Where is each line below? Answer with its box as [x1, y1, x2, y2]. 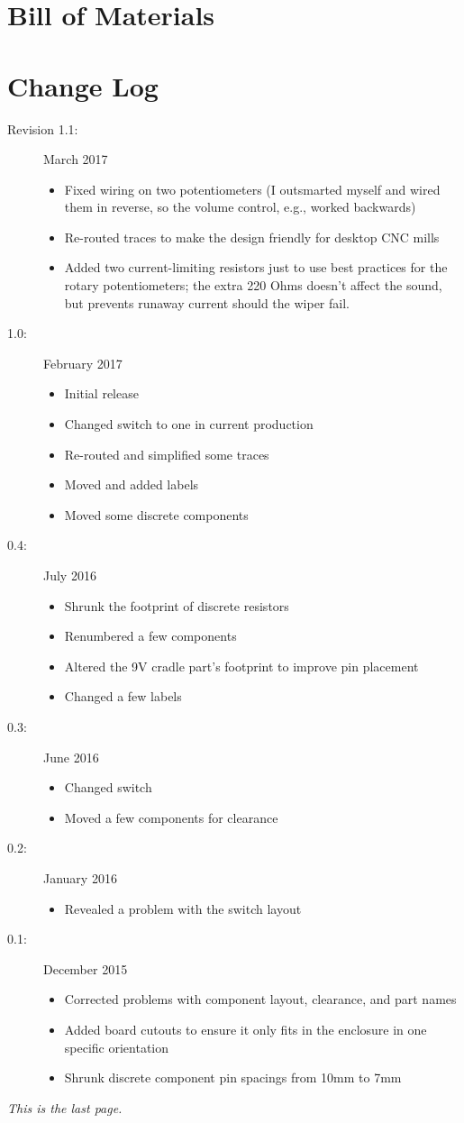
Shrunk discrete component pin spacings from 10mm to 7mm [64, 1068, 402, 1087]
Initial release [64, 384, 139, 403]
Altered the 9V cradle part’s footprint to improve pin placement [64, 656, 419, 675]
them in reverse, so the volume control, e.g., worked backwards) [64, 197, 416, 216]
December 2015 [43, 959, 128, 978]
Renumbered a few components [64, 626, 237, 645]
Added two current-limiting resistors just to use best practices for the [64, 258, 448, 277]
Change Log [7, 67, 159, 104]
